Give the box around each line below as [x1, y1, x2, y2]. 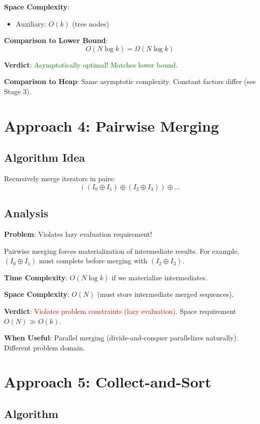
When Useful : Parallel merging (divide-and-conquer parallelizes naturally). [4, 332, 238, 343]
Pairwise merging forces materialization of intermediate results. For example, [4, 245, 239, 256]
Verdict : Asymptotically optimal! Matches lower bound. [4, 59, 178, 70]
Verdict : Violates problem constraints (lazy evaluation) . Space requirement [4, 305, 236, 316]
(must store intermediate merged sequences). [97, 289, 234, 299]
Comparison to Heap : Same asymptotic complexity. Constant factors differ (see [4, 76, 256, 87]
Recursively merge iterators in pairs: [4, 173, 115, 184]
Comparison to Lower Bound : [4, 35, 108, 46]
